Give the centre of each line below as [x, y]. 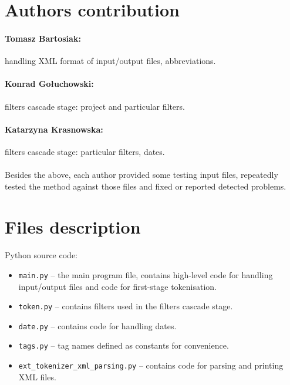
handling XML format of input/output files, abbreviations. [110, 61]
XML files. [37, 376]
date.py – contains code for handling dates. [97, 325]
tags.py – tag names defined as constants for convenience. [124, 345]
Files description [73, 226]
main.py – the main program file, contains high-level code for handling [146, 274]
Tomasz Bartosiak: [43, 38]
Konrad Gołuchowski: [49, 84]
